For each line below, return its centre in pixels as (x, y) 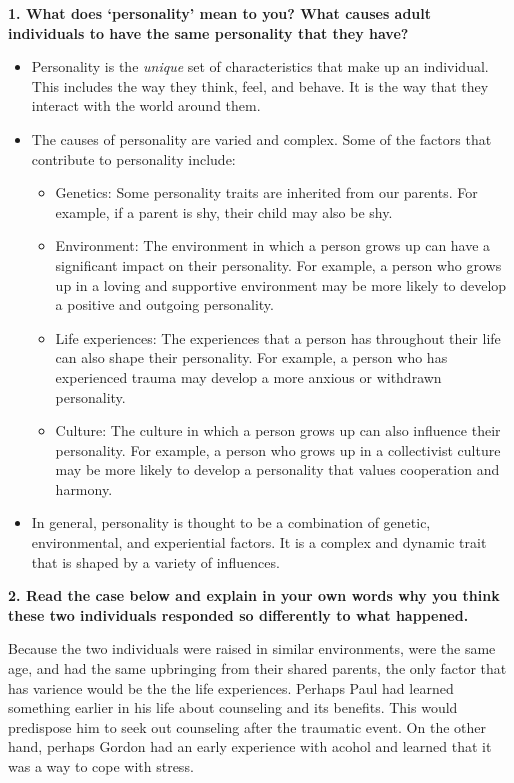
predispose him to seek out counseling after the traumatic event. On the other (247, 726)
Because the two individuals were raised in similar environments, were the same (252, 648)
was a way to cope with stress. (101, 766)
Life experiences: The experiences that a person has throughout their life (278, 337)
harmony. (84, 488)
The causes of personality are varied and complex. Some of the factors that (261, 138)
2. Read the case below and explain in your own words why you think (254, 595)
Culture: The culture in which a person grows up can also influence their (278, 430)
